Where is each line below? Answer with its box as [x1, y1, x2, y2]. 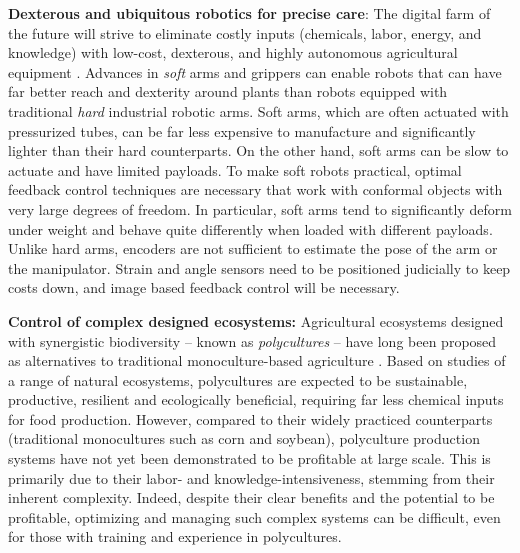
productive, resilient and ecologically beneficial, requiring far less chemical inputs [8, 389, 504, 410]
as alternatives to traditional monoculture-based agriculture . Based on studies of [8, 350, 506, 371]
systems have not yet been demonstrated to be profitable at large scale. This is [8, 448, 491, 469]
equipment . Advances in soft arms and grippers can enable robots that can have [8, 61, 502, 82]
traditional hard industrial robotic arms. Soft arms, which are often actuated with [8, 100, 509, 121]
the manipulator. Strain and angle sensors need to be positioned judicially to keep [8, 257, 511, 278]
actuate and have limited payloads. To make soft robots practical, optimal [8, 159, 462, 180]
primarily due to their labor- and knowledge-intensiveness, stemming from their [8, 467, 495, 488]
